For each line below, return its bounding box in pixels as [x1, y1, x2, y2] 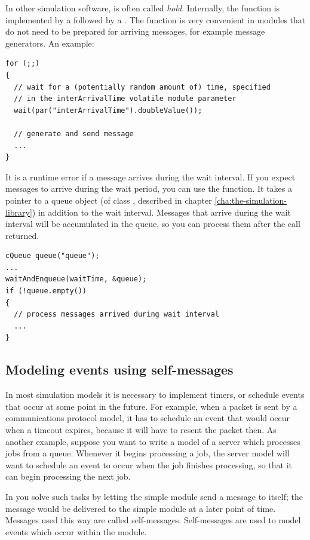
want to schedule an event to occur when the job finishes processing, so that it [5, 458, 293, 471]
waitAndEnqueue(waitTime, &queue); [5, 275, 147, 284]
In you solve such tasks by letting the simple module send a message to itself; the [5, 490, 303, 502]
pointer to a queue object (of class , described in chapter [5, 194, 212, 206]
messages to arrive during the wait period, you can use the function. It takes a [5, 182, 293, 195]
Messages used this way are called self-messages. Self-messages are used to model [5, 514, 301, 526]
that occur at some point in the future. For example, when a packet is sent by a [5, 400, 297, 412]
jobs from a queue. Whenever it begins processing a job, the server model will [5, 447, 290, 459]
